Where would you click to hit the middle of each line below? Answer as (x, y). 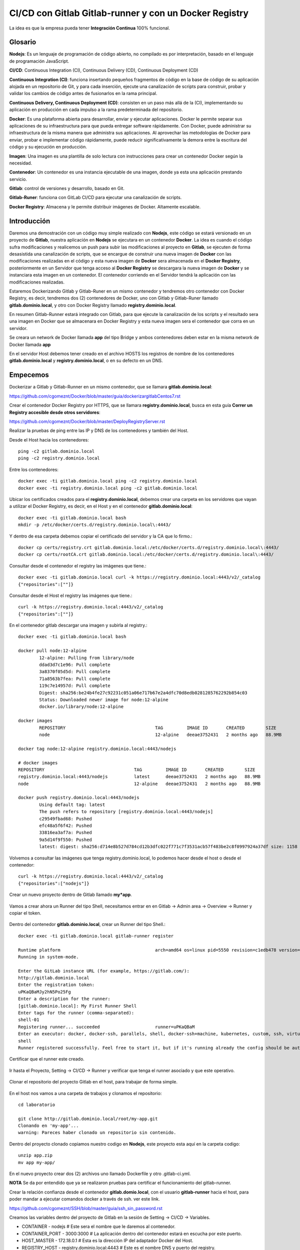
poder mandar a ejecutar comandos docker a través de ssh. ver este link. (84, 1199)
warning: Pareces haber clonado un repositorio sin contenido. (97, 1133)
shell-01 (29, 1020)
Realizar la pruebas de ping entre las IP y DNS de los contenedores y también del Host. (99, 430)
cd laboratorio (37, 1104)
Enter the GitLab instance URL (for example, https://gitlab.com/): (104, 971)
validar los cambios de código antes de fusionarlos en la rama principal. (83, 93)
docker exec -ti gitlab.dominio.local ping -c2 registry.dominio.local (108, 481)
